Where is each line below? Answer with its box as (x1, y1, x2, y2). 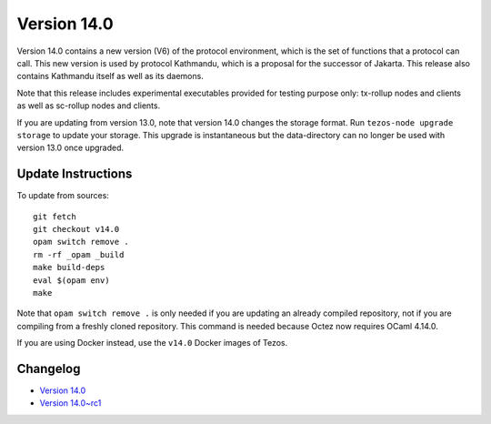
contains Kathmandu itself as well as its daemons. (16, 71, 204, 82)
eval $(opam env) (33, 275, 110, 286)
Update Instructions (16, 167, 133, 182)
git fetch (33, 211, 76, 222)
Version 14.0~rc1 (39, 398, 102, 409)
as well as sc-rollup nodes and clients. (16, 100, 161, 111)
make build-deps (33, 262, 105, 273)
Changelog (16, 360, 81, 377)
